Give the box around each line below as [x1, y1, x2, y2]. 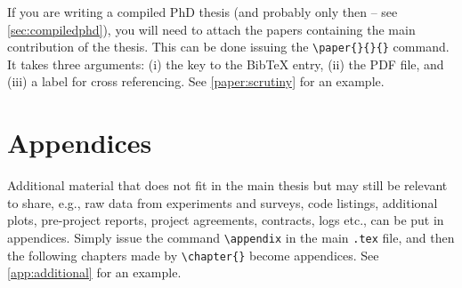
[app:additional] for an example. [7, 263, 182, 282]
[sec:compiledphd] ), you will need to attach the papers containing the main [7, 20, 416, 38]
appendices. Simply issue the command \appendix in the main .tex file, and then [7, 228, 455, 246]
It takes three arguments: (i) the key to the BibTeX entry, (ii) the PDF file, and [7, 54, 444, 73]
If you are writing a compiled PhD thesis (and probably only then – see [7, 3, 398, 20]
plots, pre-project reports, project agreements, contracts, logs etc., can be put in [7, 211, 444, 229]
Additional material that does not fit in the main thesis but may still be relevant [7, 176, 448, 195]
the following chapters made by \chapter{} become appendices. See [7, 245, 379, 264]
